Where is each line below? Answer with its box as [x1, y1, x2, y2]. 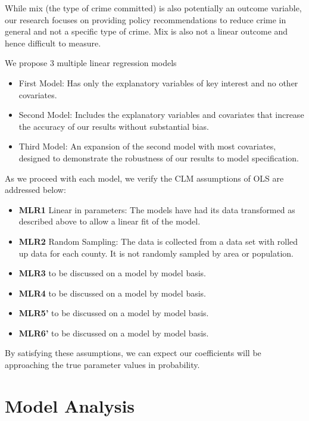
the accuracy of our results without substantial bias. [18, 120, 209, 132]
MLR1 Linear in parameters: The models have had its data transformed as [18, 203, 295, 216]
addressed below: [5, 183, 66, 196]
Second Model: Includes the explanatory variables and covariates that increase [18, 108, 304, 121]
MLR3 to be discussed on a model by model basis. [18, 267, 206, 279]
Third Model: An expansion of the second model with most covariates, [18, 140, 276, 152]
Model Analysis [5, 393, 135, 417]
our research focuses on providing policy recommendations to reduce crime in [5, 13, 286, 26]
